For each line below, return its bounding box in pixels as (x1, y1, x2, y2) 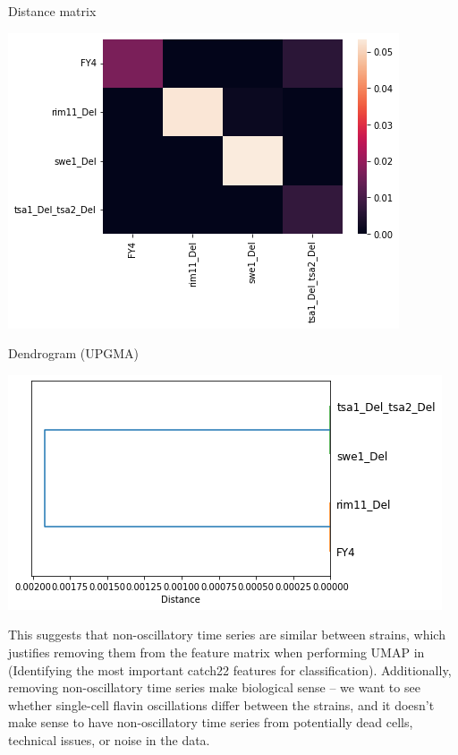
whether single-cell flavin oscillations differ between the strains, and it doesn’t (8, 695, 435, 714)
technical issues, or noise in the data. (8, 730, 210, 749)
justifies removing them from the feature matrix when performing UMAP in (8, 642, 425, 661)
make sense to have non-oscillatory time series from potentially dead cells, (8, 713, 413, 732)
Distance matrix (8, 2, 97, 20)
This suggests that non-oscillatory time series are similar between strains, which (8, 625, 445, 644)
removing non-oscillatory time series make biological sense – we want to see (8, 678, 420, 697)
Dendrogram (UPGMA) (8, 344, 140, 363)
